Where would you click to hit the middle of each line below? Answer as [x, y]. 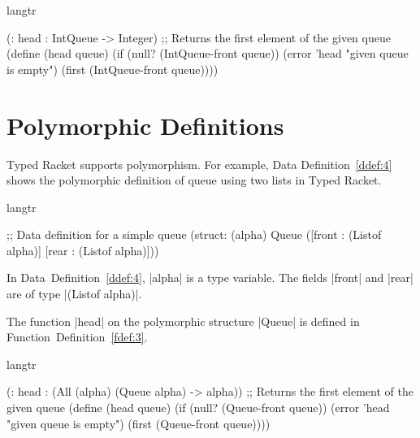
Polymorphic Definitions [145, 125]
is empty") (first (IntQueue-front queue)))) [113, 69]
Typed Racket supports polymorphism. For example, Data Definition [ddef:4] [199, 164]
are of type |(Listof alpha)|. [74, 294]
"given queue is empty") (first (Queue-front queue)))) [139, 423]
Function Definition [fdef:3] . [77, 337]
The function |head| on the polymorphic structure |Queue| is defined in [183, 321]
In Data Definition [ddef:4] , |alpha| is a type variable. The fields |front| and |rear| [210, 278]
